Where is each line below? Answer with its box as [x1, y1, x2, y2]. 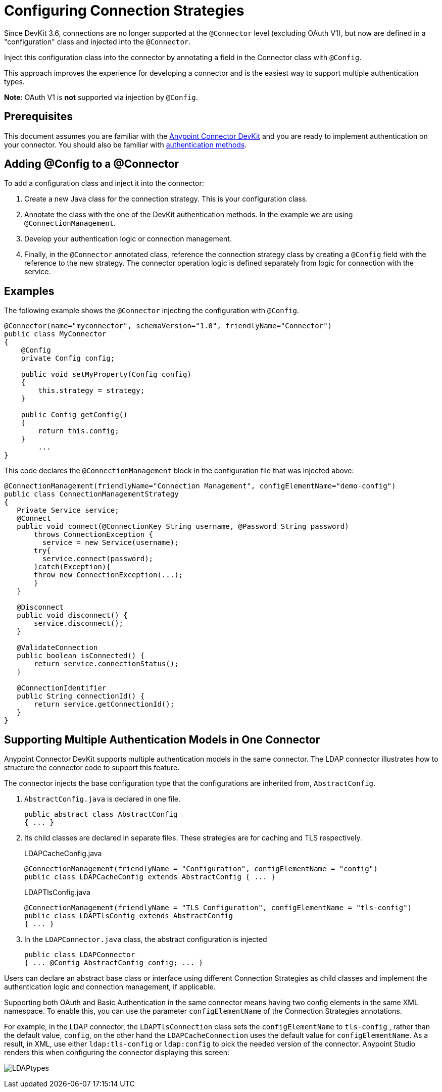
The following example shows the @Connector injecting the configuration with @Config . [4, 306, 300, 315]
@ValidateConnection [17, 643, 98, 652]
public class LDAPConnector [24, 951, 135, 959]
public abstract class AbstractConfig [24, 810, 178, 819]
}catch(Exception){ [34, 563, 111, 571]
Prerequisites [4, 110, 73, 123]
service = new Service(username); [42, 538, 179, 547]
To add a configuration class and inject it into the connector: [4, 179, 204, 188]
